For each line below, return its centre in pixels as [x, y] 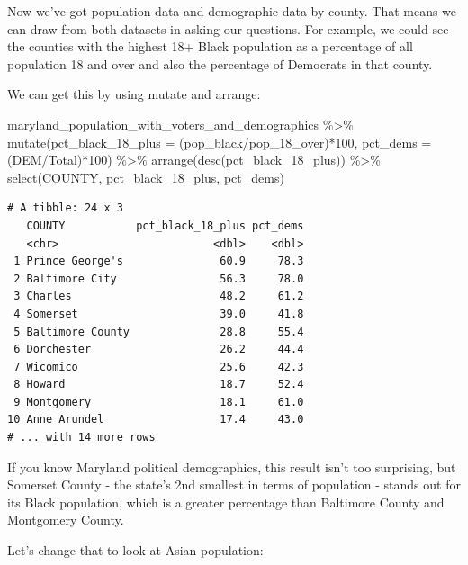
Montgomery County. [66, 520]
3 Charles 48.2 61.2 [159, 296]
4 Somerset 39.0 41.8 [159, 314]
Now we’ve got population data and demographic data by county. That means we [232, 11]
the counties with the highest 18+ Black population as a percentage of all [210, 46]
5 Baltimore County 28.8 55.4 [159, 332]
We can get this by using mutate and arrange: [134, 94]
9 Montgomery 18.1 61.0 [159, 402]
